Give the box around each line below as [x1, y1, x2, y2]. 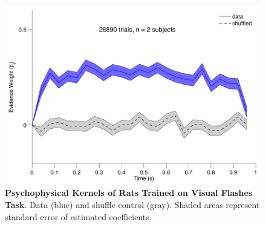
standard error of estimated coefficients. [5, 210, 152, 223]
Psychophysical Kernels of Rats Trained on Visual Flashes [5, 186, 253, 199]
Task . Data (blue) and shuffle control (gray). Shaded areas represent [5, 198, 260, 210]
